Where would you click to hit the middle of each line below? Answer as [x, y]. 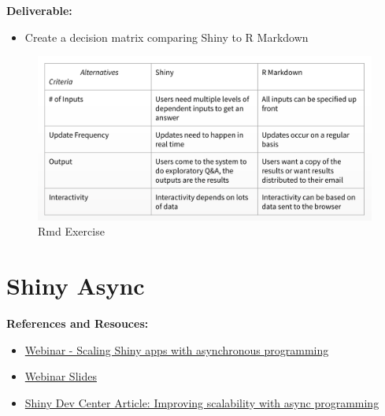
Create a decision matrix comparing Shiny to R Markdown [167, 37]
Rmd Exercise [71, 231]
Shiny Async [76, 286]
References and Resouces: [78, 323]
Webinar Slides [61, 376]
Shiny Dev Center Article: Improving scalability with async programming [202, 402]
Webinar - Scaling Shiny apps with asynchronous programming [177, 349]
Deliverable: [39, 10]
